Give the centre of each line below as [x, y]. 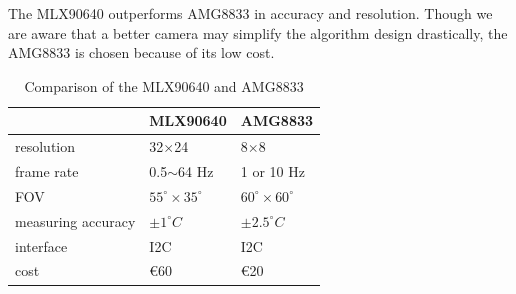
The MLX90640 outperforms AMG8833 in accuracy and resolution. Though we [250, 13]
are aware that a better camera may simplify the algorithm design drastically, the [258, 32]
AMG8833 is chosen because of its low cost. [141, 52]
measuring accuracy [75, 220]
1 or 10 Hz [272, 171]
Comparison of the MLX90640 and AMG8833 [164, 85]
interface [41, 245]
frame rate [47, 171]
